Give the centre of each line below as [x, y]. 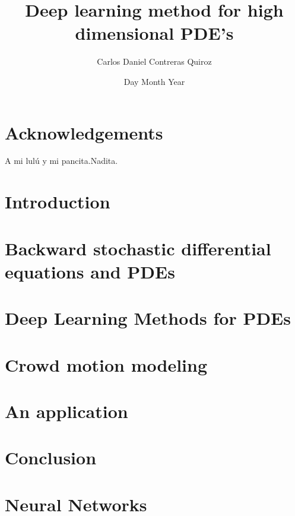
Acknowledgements [84, 132]
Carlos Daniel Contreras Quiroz [154, 61]
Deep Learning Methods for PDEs [148, 318]
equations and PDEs [90, 271]
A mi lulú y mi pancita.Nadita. [61, 161]
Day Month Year [154, 81]
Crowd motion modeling [106, 364]
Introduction [58, 202]
